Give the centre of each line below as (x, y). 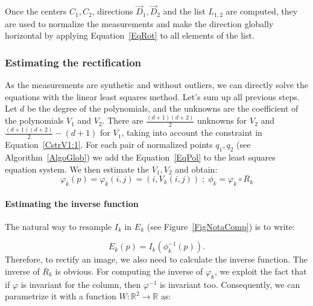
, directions (112, 11)
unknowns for (222, 120)
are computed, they (262, 11)
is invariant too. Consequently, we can (230, 284)
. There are (123, 120)
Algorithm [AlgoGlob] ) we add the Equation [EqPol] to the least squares (140, 157)
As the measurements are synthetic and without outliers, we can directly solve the (157, 85)
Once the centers (36, 11)
